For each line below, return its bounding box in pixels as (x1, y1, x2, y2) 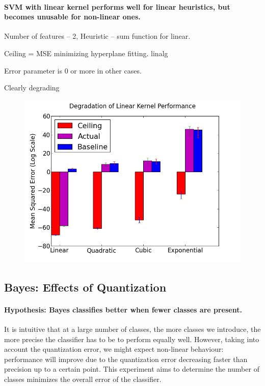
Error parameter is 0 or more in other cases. (4, 65, 142, 76)
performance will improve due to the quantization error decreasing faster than (4, 353, 248, 364)
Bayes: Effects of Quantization (4, 279, 167, 295)
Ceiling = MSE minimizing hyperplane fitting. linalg (4, 47, 168, 58)
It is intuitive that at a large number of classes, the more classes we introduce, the (4, 323, 261, 334)
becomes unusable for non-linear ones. (4, 11, 141, 22)
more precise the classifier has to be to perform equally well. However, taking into (4, 333, 259, 344)
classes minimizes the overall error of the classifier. (4, 373, 162, 384)
